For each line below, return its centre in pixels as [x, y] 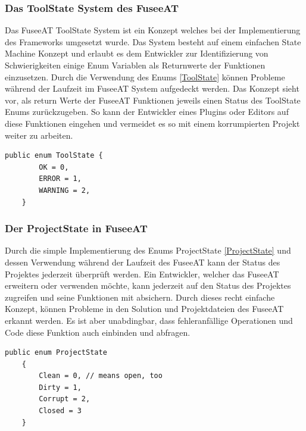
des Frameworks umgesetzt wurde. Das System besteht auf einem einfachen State [153, 41]
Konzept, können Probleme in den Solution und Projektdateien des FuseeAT [144, 309]
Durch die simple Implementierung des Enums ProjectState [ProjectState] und [148, 250]
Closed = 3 [60, 411]
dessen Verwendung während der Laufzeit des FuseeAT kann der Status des [143, 262]
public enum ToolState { [54, 156]
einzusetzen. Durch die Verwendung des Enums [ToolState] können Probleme [145, 76]
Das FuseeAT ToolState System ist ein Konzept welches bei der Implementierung [153, 30]
